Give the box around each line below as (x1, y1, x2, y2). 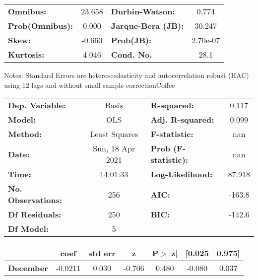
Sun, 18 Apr (93, 142, 135, 154)
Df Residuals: (8, 209, 62, 220)
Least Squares (90, 128, 138, 140)
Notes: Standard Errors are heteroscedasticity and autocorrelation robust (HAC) (4, 70, 249, 80)
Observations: (8, 194, 63, 206)
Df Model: (8, 223, 49, 235)
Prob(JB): (111, 34, 152, 46)
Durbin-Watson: (111, 5, 175, 17)
